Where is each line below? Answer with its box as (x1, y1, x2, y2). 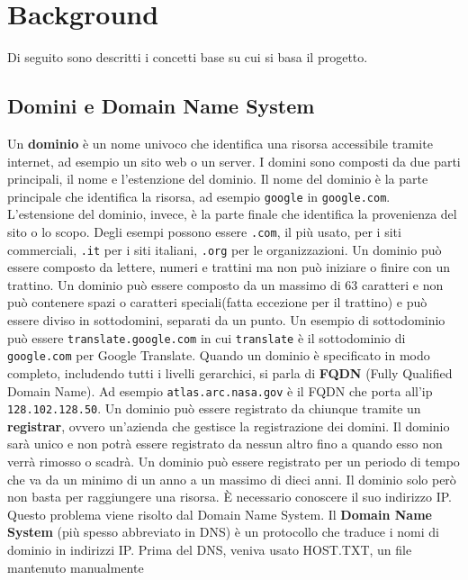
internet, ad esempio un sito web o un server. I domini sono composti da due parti (7, 151, 461, 170)
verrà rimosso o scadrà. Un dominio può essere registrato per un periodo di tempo (7, 452, 460, 471)
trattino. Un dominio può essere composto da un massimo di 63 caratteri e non (7, 275, 444, 294)
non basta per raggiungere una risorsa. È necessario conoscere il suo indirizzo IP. (7, 487, 452, 506)
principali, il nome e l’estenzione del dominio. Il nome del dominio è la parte (7, 169, 428, 188)
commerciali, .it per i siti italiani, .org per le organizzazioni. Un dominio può (7, 240, 442, 258)
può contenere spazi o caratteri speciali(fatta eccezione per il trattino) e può (7, 293, 427, 312)
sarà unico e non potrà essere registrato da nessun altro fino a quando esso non (7, 434, 443, 453)
